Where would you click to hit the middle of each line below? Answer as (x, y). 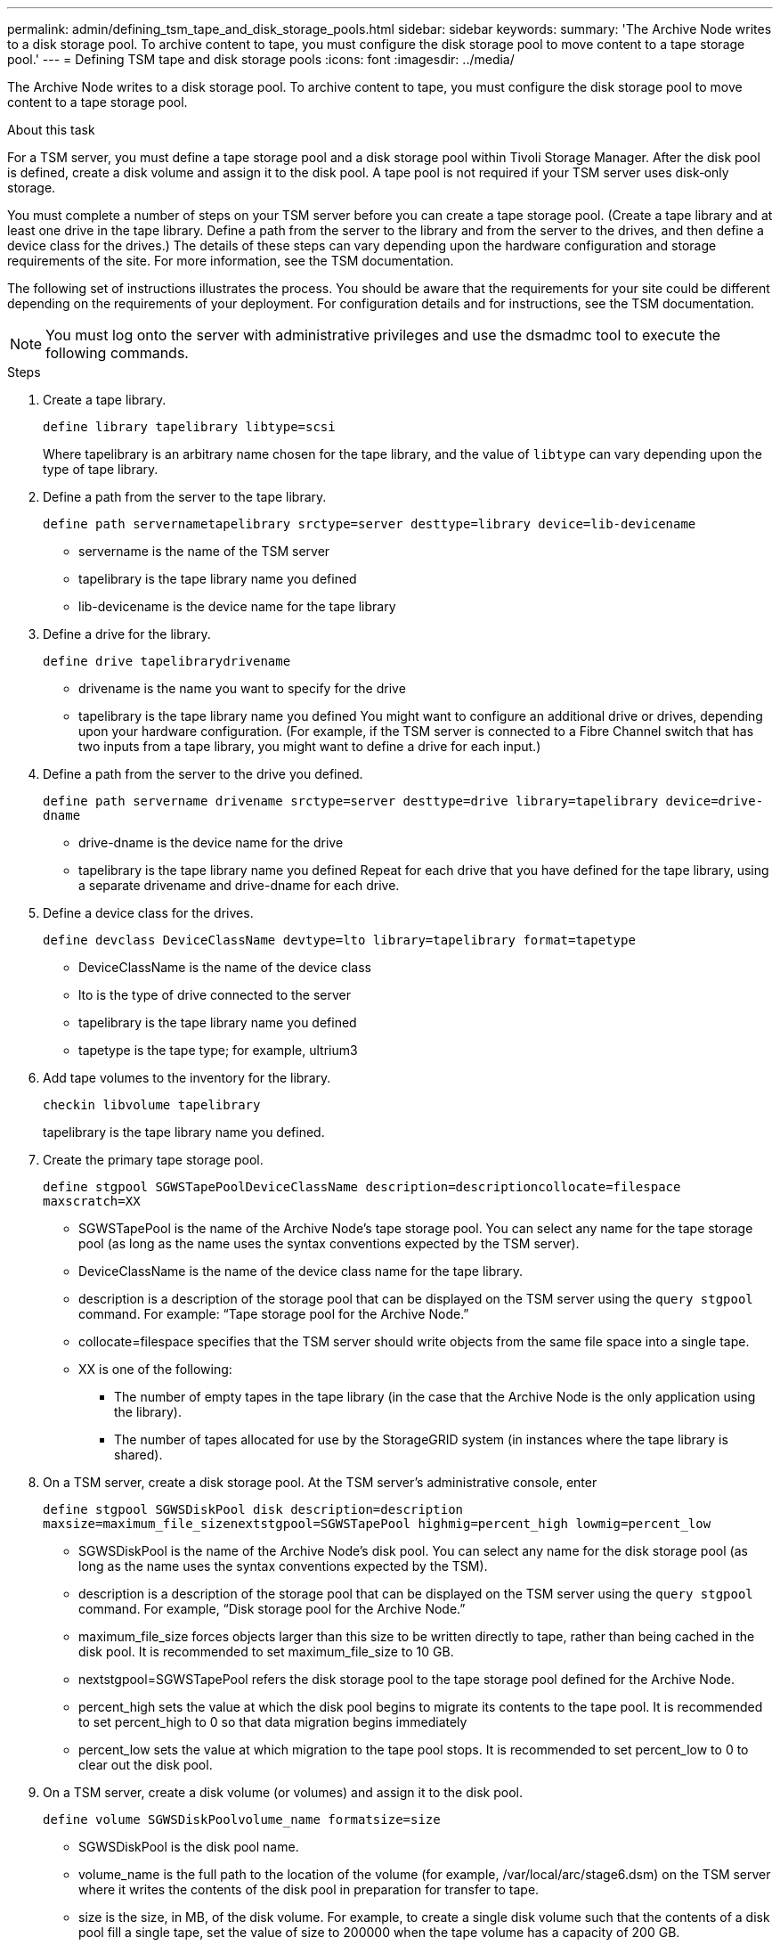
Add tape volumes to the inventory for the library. (187, 1078)
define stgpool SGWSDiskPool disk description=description (253, 1509)
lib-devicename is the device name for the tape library (237, 606)
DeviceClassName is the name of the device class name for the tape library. (301, 1271)
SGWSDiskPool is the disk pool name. (189, 1847)
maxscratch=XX (92, 1201)
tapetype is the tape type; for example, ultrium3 (218, 1050)
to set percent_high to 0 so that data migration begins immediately (273, 1722)
